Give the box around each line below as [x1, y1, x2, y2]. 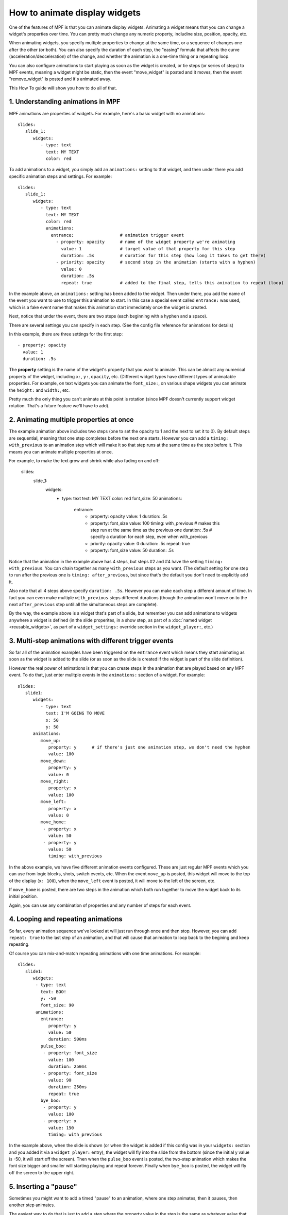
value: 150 [48, 1125, 74, 1130]
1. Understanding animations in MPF [9, 98, 120, 106]
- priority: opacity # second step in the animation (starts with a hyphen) [56, 260, 256, 265]
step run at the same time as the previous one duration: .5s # [90, 527, 212, 533]
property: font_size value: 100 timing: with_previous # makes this [90, 520, 220, 526]
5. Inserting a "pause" [9, 1182, 77, 1191]
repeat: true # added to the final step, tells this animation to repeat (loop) [61, 280, 284, 285]
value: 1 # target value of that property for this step [61, 246, 236, 251]
